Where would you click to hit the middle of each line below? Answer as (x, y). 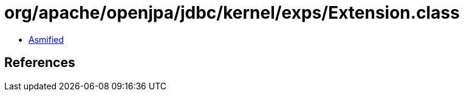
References (40, 63)
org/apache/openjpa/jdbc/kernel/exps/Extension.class (232, 13)
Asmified (46, 39)
